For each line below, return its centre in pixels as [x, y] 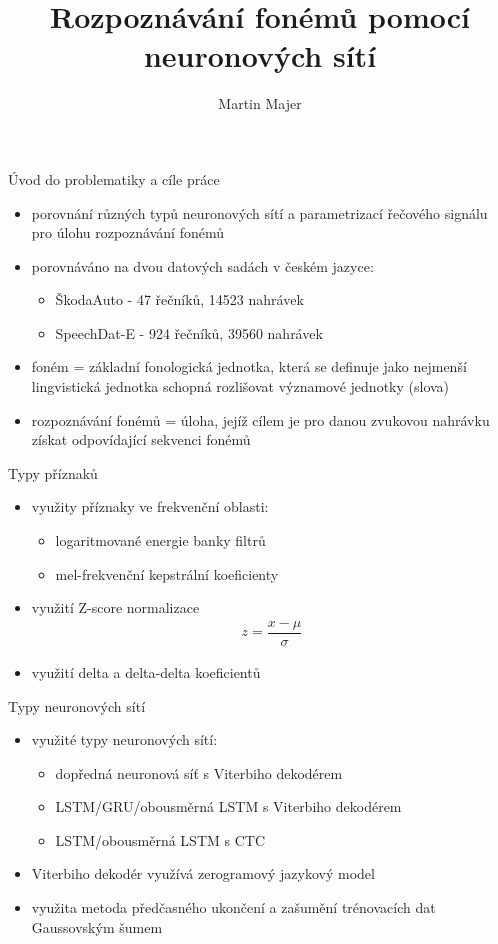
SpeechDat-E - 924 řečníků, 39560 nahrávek [189, 332]
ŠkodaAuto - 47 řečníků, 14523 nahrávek [179, 299]
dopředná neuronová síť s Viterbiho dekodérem [199, 772]
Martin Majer [260, 103]
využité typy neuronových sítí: [124, 739]
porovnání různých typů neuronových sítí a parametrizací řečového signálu [259, 212]
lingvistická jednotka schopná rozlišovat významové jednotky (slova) [240, 386]
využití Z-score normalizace [115, 607]
